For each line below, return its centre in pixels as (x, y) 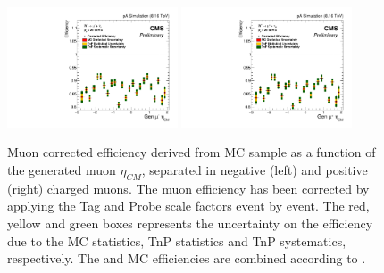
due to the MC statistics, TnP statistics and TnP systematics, (177, 240)
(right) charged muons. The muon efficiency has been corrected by (188, 188)
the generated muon (62, 170)
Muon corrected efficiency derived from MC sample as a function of (192, 152)
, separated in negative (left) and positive (255, 170)
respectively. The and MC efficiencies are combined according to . (187, 258)
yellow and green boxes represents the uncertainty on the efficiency (190, 223)
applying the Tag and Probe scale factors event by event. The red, (188, 206)
